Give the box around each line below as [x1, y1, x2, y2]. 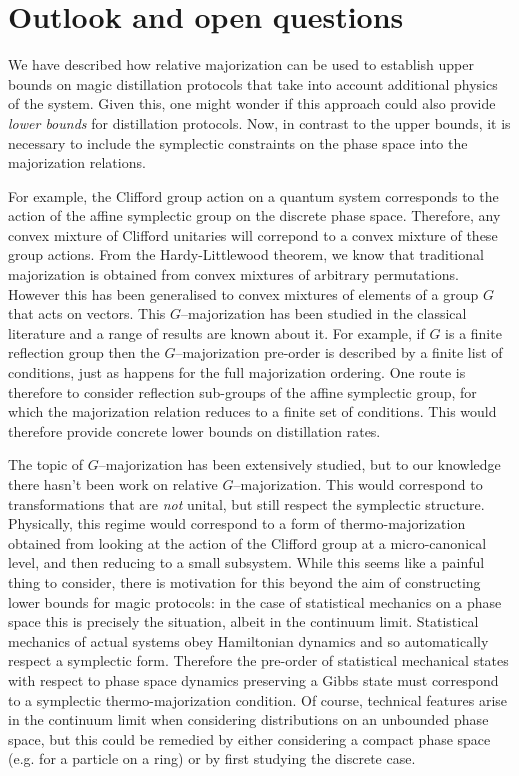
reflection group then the [8, 342, 160, 363]
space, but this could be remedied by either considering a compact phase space [8, 728, 491, 749]
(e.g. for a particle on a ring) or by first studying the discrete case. [8, 748, 416, 769]
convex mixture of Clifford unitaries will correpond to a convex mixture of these [8, 224, 498, 245]
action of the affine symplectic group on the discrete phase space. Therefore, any [8, 205, 501, 226]
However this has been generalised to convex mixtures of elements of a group [8, 283, 479, 304]
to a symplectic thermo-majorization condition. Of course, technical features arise [8, 689, 508, 710]
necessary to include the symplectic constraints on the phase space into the [8, 132, 468, 153]
